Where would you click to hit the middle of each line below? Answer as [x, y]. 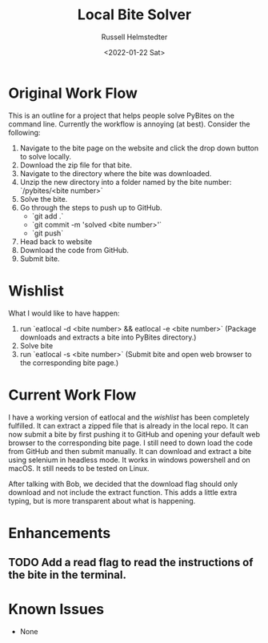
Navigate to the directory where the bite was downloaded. [116, 173]
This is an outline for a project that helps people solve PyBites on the [121, 115]
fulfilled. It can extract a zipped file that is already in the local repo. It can [128, 425]
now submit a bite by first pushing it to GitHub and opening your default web [134, 434]
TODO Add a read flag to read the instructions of [131, 563]
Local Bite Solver [134, 15]
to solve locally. [46, 156]
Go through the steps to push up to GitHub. [91, 207]
